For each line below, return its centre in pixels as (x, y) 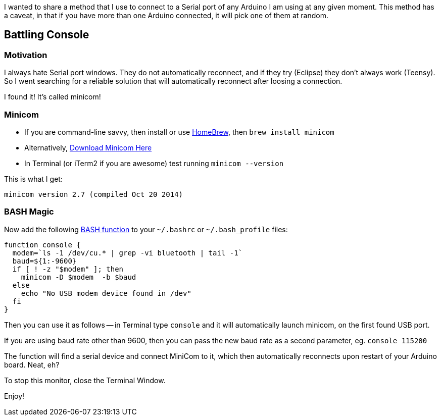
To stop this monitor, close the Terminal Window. (85, 380)
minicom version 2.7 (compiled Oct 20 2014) (94, 194)
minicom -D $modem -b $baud (79, 277)
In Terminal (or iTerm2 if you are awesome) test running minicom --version (154, 163)
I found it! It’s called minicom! (53, 97)
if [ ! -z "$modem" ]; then (68, 269)
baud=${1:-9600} (44, 261)
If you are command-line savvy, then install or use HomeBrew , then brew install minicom (179, 132)
